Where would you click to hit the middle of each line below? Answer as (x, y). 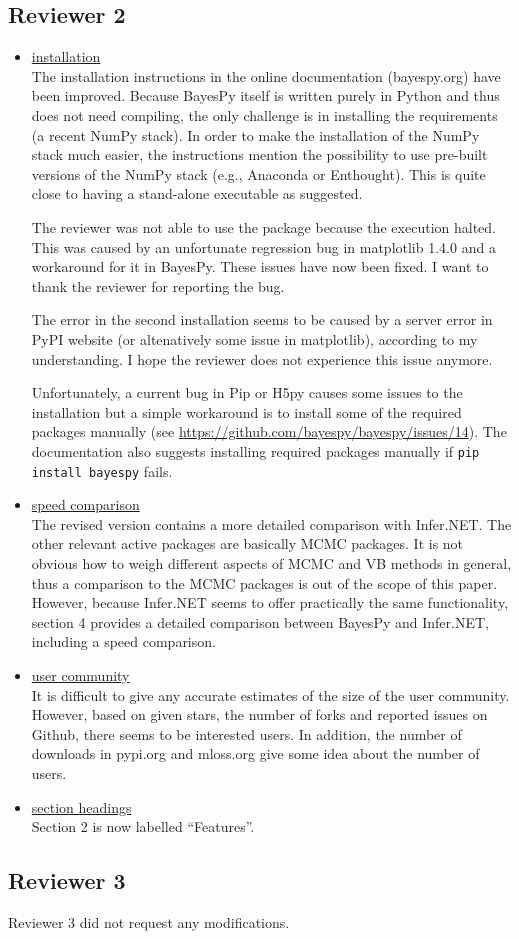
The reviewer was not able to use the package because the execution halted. (263, 226)
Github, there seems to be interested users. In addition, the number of (246, 733)
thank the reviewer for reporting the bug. (158, 285)
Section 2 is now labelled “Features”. (143, 826)
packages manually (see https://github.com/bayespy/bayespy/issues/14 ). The (269, 431)
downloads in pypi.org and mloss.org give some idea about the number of (255, 753)
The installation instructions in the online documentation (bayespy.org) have (266, 75)
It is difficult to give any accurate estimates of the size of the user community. (270, 694)
